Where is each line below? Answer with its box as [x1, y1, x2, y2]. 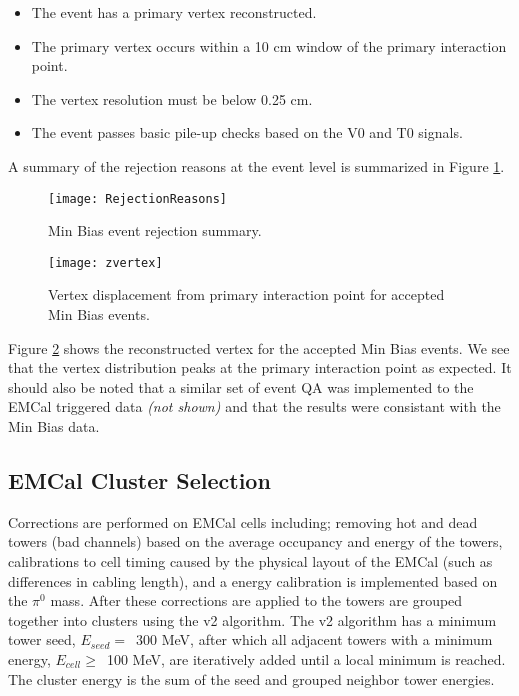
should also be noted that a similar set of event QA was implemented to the [8, 376, 474, 397]
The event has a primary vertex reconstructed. [31, 2, 317, 22]
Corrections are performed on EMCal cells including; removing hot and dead [8, 511, 478, 532]
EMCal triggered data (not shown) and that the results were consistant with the [8, 396, 501, 417]
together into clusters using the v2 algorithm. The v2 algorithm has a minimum [8, 609, 497, 630]
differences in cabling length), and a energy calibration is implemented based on [8, 570, 498, 591]
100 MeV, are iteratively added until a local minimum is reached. [106, 648, 506, 669]
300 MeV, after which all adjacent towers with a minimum [136, 629, 493, 650]
